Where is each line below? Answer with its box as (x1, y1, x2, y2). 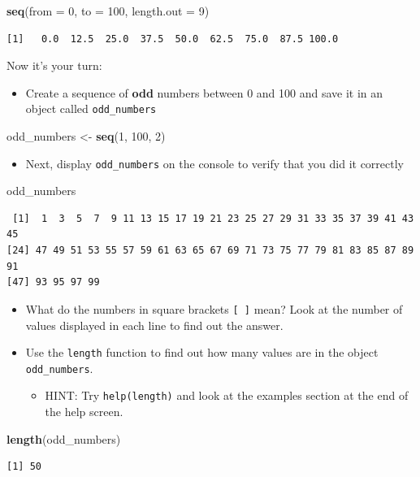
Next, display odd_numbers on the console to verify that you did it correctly (25, 154, 404, 171)
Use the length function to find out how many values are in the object (25, 344, 379, 361)
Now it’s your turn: (6, 57, 102, 74)
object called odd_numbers (25, 100, 157, 117)
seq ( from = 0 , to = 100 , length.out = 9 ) (6, 2, 210, 19)
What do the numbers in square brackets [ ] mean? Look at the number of (25, 300, 403, 317)
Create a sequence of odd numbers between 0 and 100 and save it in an (25, 84, 383, 101)
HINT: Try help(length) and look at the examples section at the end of (45, 387, 409, 404)
